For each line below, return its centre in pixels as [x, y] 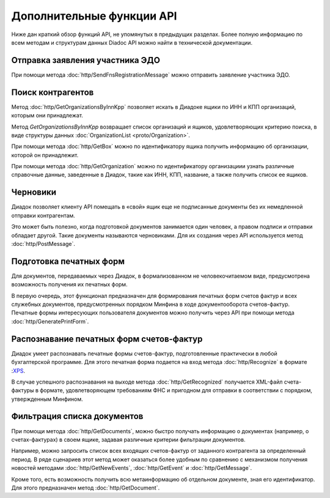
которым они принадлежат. [47, 116]
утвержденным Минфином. [47, 399]
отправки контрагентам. [43, 215]
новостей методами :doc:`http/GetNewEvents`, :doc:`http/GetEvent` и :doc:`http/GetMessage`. [132, 468]
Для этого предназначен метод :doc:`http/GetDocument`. [86, 488]
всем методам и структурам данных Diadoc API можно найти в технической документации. [132, 42]
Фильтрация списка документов [77, 416]
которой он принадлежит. [45, 155]
